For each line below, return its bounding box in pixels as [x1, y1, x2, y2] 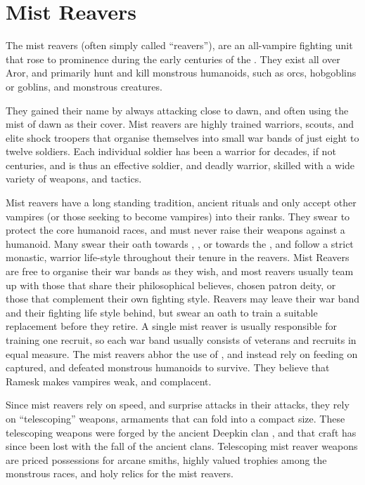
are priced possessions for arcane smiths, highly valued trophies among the [6, 452, 327, 467]
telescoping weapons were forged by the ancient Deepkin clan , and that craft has [6, 425, 357, 439]
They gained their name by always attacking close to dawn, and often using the [6, 102, 349, 117]
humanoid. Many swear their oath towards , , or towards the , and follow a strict [6, 236, 354, 251]
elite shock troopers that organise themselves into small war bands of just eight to [6, 130, 359, 145]
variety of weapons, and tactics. [6, 171, 142, 186]
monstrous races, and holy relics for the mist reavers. [6, 466, 233, 481]
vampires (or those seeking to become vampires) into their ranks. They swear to [6, 208, 350, 223]
